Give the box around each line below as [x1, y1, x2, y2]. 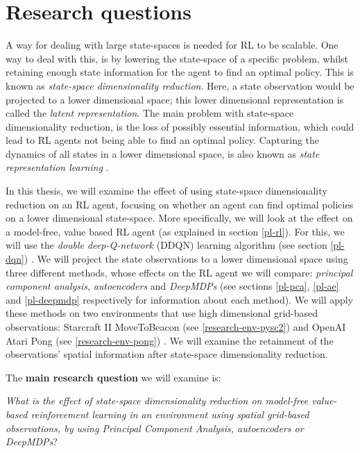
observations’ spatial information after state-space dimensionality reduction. [6, 347, 328, 361]
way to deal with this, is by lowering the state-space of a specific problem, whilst [6, 51, 348, 65]
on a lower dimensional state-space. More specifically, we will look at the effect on [6, 211, 353, 225]
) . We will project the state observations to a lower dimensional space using [24, 252, 348, 266]
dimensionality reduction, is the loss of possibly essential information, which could [6, 119, 354, 133]
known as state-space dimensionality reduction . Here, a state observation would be [6, 78, 354, 92]
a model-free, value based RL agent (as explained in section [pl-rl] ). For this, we [6, 224, 345, 238]
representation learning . [6, 160, 109, 174]
